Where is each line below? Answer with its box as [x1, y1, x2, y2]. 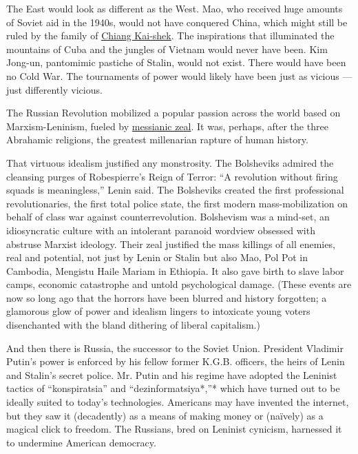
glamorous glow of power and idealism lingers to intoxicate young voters [6, 304, 310, 318]
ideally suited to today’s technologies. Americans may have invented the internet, [6, 395, 349, 409]
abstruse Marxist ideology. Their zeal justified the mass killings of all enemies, [6, 236, 335, 251]
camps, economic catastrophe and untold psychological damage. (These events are [6, 277, 352, 291]
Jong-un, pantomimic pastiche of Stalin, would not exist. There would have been [6, 55, 346, 70]
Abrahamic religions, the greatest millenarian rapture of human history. [6, 132, 308, 147]
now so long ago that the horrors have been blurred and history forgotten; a [6, 290, 327, 305]
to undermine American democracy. [6, 435, 156, 449]
